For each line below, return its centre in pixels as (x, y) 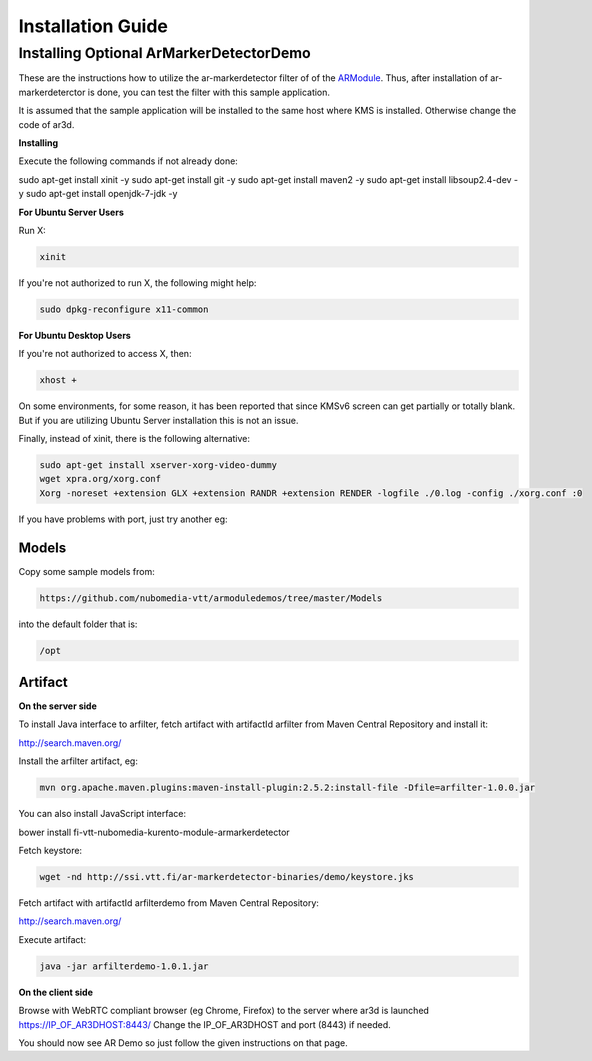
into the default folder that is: (78, 624)
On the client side (56, 992)
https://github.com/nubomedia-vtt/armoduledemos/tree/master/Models (211, 598)
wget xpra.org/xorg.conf (100, 479)
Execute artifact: (52, 939)
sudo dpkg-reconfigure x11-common (124, 309)
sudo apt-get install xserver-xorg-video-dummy (158, 464)
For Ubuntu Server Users (71, 212)
